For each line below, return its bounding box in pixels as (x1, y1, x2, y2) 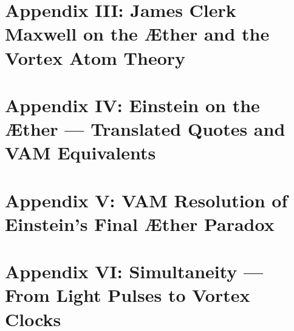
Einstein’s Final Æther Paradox (5, 211, 275, 236)
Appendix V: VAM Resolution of (5, 187, 288, 212)
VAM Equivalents (5, 140, 156, 165)
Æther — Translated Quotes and (5, 116, 285, 141)
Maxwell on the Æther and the (5, 21, 270, 46)
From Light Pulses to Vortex (5, 283, 250, 307)
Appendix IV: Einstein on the (5, 92, 260, 117)
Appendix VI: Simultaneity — (5, 259, 264, 284)
